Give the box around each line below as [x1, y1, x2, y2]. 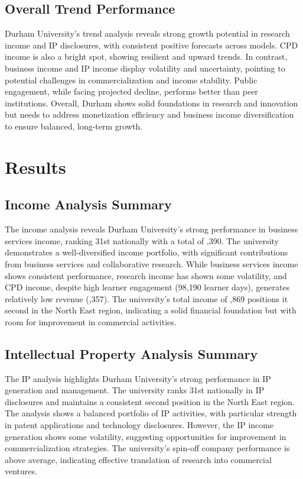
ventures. [5, 465, 37, 477]
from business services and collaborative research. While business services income [5, 257, 298, 270]
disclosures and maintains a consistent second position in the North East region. [5, 395, 295, 407]
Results [5, 154, 66, 179]
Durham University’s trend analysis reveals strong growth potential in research [5, 27, 290, 40]
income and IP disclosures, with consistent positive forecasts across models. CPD [5, 38, 298, 51]
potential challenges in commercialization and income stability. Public [5, 73, 258, 86]
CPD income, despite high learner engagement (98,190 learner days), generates [5, 281, 290, 293]
